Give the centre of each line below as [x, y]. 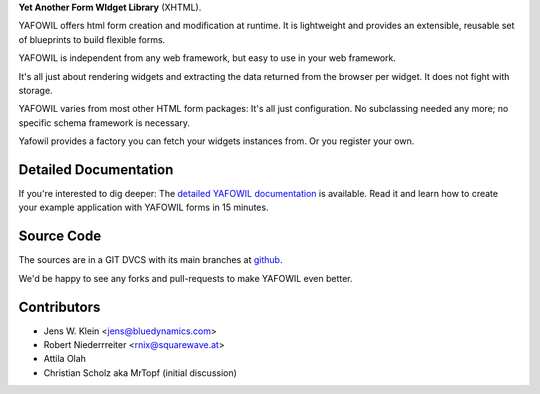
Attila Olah [65, 359]
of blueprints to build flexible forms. [92, 39]
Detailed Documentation [96, 169]
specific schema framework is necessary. [104, 122]
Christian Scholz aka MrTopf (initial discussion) [140, 372]
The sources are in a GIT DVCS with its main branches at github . [150, 260]
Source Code [60, 236]
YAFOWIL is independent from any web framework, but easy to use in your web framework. [207, 58]
